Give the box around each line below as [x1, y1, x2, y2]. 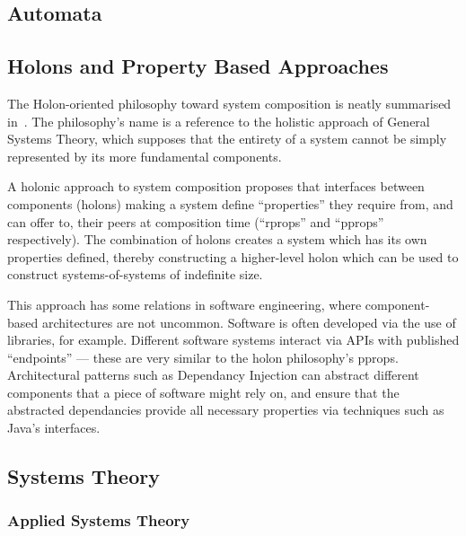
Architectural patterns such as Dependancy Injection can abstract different [7, 365, 419, 384]
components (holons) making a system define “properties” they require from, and [7, 194, 453, 213]
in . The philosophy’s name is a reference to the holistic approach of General [7, 111, 430, 130]
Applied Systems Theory [7, 509, 190, 532]
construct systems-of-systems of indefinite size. [7, 265, 263, 284]
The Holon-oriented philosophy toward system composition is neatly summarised [7, 93, 452, 112]
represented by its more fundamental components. [7, 146, 282, 165]
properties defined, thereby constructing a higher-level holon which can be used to [7, 247, 459, 266]
